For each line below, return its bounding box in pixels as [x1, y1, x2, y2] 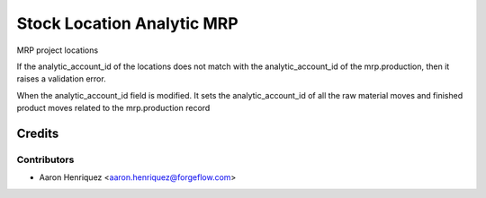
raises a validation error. [16, 73, 107, 84]
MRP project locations [16, 45, 99, 56]
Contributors [16, 153, 75, 166]
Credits [16, 125, 59, 141]
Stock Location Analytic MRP [16, 13, 238, 33]
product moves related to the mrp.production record [16, 103, 211, 114]
